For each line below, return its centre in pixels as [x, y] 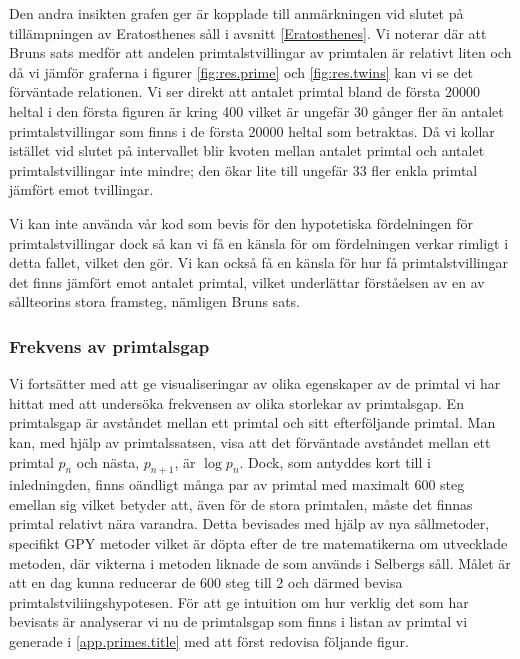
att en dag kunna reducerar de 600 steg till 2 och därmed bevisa [206, 582]
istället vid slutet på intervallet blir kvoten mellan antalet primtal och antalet [247, 150]
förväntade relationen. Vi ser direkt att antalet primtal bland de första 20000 [244, 91]
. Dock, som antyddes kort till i [335, 461]
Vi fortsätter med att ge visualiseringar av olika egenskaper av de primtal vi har [255, 383]
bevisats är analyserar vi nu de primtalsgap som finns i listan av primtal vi [238, 621]
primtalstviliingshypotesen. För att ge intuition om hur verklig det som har [239, 601]
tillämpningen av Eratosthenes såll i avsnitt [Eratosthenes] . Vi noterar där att [248, 32]
